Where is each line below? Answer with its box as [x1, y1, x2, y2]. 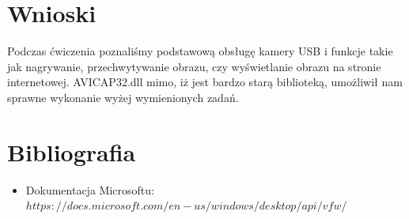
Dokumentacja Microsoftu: [25, 181, 154, 198]
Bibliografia [7, 135, 136, 168]
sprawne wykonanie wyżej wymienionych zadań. [7, 89, 239, 105]
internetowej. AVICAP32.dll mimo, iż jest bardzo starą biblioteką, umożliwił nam [7, 74, 403, 90]
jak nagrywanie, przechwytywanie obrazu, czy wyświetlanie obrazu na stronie [7, 58, 381, 74]
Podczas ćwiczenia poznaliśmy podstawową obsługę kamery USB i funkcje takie [7, 43, 393, 59]
